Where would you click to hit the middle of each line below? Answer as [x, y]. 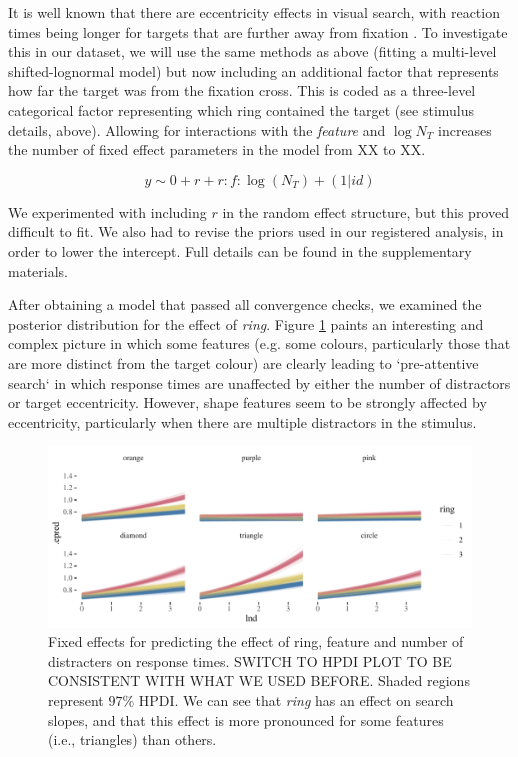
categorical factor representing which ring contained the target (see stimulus [241, 109]
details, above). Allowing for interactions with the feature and [197, 129]
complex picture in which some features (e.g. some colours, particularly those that [259, 343]
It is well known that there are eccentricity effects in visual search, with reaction [254, 12]
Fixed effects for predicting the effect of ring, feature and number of [256, 641]
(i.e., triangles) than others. [132, 739]
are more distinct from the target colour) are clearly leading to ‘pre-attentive [243, 362]
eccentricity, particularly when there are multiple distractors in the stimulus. [242, 421]
